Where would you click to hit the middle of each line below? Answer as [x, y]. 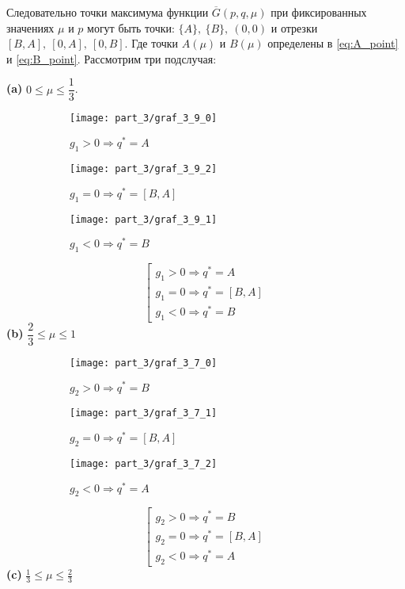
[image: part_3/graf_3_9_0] [144, 119]
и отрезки [294, 27]
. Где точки [151, 43]
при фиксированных [319, 12]
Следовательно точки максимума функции [108, 12]
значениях [30, 27]
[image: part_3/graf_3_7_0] [144, 363]
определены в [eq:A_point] [333, 43]
